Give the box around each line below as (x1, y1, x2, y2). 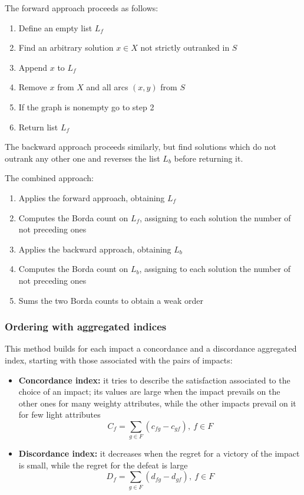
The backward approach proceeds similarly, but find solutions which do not (5, 140, 276, 153)
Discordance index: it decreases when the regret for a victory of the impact (18, 447, 300, 460)
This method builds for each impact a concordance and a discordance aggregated (5, 342, 297, 355)
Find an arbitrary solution (18, 41, 114, 54)
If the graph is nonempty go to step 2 (18, 100, 154, 113)
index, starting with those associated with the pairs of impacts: (5, 353, 233, 366)
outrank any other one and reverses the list (5, 152, 160, 164)
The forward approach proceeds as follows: (5, 2, 158, 14)
